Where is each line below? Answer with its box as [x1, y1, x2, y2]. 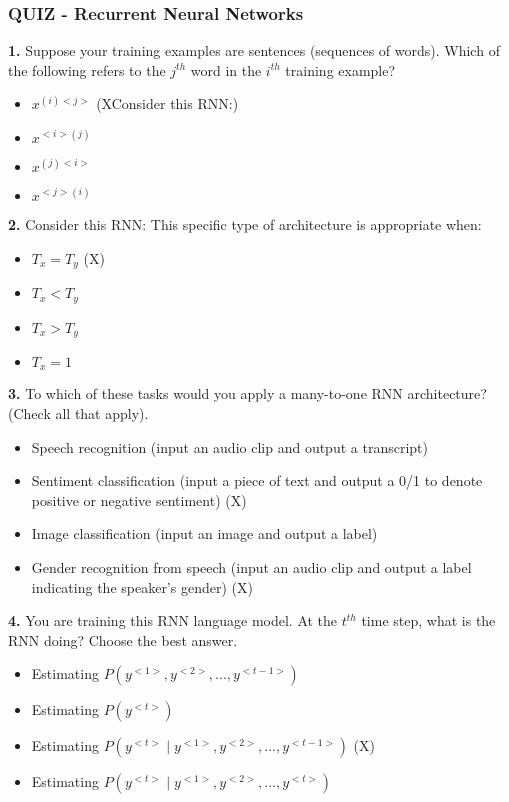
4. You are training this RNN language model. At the [8, 610, 338, 631]
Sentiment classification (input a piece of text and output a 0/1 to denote [31, 470, 483, 491]
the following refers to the [8, 59, 166, 80]
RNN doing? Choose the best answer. [8, 629, 238, 650]
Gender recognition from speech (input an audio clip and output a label [31, 556, 472, 577]
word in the [190, 59, 262, 80]
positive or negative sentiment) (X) [31, 489, 247, 510]
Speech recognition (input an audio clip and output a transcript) [31, 436, 428, 457]
